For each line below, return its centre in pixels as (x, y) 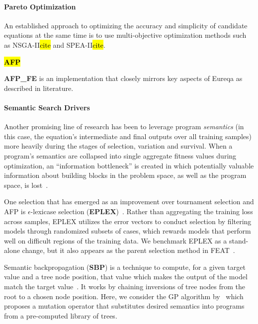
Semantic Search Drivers (47, 107)
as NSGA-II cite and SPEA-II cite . (55, 44)
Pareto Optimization (40, 6)
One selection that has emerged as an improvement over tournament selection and (129, 202)
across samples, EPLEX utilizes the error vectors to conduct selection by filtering (128, 221)
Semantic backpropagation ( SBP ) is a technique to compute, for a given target (125, 267)
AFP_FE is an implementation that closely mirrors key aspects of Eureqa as (123, 78)
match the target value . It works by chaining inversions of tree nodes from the (125, 286)
